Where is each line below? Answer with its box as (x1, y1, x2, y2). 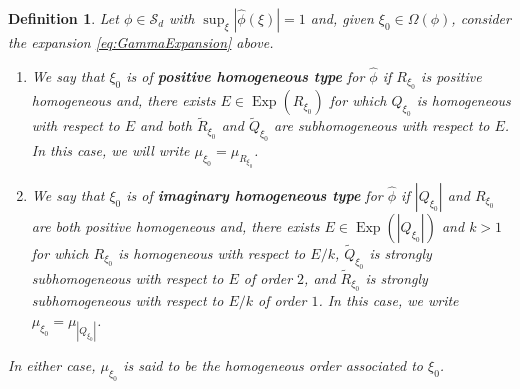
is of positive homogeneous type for (126, 65, 365, 86)
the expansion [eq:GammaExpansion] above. (8, 32, 274, 52)
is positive (421, 65, 482, 86)
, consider (451, 8, 511, 28)
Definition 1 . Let (8, 8, 119, 28)
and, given (310, 8, 374, 28)
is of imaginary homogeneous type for (126, 184, 383, 205)
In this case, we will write (31, 140, 190, 161)
